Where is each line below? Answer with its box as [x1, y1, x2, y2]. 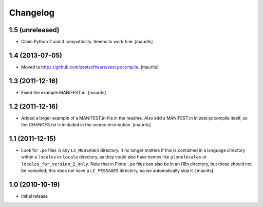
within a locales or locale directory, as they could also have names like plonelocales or [21, 154, 207, 160]
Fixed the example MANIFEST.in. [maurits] [21, 89, 106, 95]
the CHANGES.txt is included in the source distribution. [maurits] [21, 122, 151, 128]
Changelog [9, 7, 55, 18]
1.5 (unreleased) [9, 26, 59, 34]
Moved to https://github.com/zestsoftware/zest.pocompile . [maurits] [21, 64, 159, 70]
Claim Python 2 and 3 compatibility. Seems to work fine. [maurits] [21, 39, 153, 45]
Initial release [21, 193, 48, 199]
